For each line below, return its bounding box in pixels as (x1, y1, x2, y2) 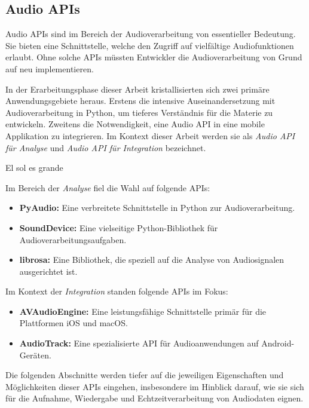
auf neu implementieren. (5, 62, 94, 75)
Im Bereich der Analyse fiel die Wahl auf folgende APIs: (5, 181, 210, 194)
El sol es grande (5, 161, 63, 174)
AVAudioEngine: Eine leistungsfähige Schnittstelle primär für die (19, 305, 267, 317)
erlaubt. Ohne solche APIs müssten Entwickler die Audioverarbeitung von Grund (5, 51, 302, 63)
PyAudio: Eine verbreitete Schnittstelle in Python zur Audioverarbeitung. (19, 201, 295, 214)
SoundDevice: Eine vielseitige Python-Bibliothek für (19, 221, 218, 234)
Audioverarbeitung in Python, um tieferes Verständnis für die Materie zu (5, 106, 273, 118)
